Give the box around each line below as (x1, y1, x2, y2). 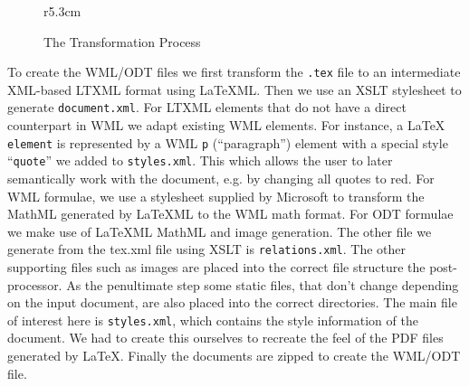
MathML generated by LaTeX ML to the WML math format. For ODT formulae (7, 204, 454, 223)
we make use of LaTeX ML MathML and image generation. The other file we (7, 221, 432, 240)
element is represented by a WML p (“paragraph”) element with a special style (7, 133, 448, 152)
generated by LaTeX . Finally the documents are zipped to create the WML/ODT (7, 346, 461, 365)
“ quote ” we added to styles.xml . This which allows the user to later (7, 151, 393, 170)
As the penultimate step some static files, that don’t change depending (66, 275, 459, 294)
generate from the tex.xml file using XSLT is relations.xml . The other (7, 240, 407, 259)
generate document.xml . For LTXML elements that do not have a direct (7, 98, 407, 117)
